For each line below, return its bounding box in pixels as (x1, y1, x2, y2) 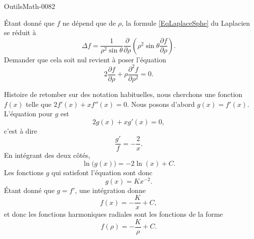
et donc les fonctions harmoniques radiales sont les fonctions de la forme (4, 209, 223, 219)
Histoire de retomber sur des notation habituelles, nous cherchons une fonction (4, 89, 243, 99)
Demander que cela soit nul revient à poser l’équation (4, 54, 166, 64)
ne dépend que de (62, 17, 116, 28)
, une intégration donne (75, 185, 146, 195)
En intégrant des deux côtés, (4, 150, 91, 160)
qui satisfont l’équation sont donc (51, 167, 152, 177)
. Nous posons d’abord (127, 98, 195, 109)
